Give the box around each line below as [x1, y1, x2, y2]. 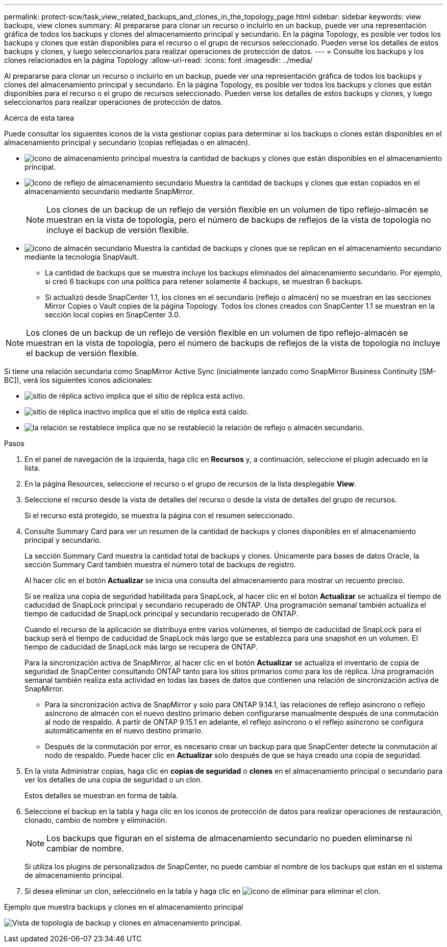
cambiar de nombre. [46, 843, 124, 853]
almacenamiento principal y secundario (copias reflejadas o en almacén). [4, 138, 251, 147]
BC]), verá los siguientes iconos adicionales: [4, 376, 153, 384]
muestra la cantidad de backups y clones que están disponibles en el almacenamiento [152, 154, 442, 163]
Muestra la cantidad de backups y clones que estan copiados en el [194, 178, 420, 187]
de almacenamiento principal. [24, 871, 124, 880]
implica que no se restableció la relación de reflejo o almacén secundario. [116, 423, 364, 432]
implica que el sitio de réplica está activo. [106, 391, 245, 400]
